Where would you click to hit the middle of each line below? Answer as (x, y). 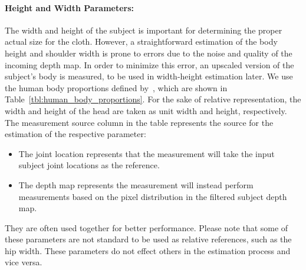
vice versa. (24, 262)
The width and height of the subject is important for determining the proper (144, 30)
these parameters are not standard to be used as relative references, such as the (148, 239)
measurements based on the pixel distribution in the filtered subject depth (153, 196)
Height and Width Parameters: (70, 7)
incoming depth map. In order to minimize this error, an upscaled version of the (149, 64)
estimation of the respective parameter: (75, 134)
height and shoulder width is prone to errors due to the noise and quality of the (149, 53)
